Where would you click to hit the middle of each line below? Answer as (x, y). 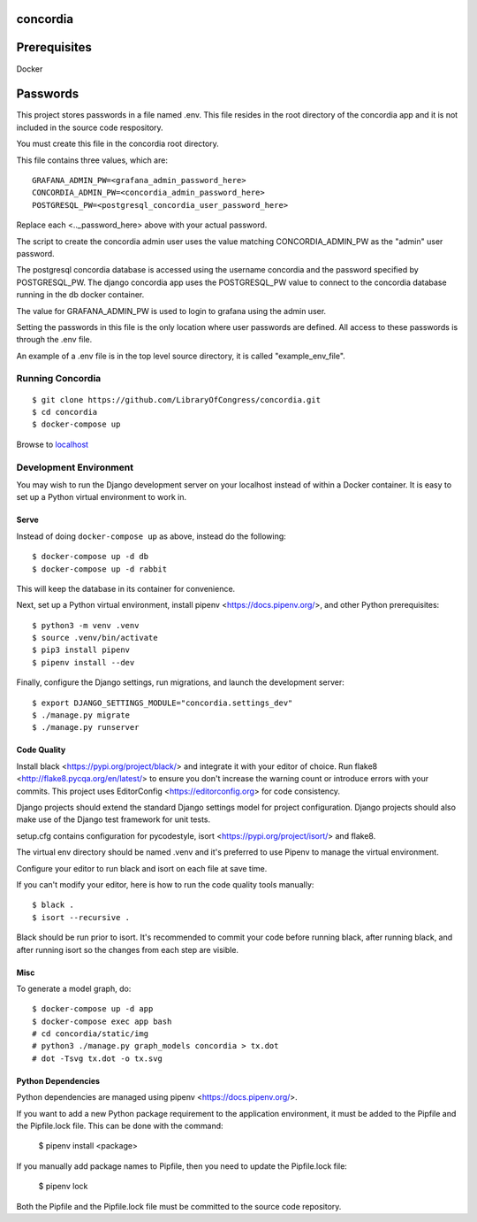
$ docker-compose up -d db (91, 557)
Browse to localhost (52, 444)
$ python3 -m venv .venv (86, 625)
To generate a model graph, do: (74, 988)
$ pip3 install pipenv (81, 650)
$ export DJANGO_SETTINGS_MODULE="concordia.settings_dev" (163, 703)
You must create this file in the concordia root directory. (118, 144)
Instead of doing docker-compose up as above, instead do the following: (151, 536)
